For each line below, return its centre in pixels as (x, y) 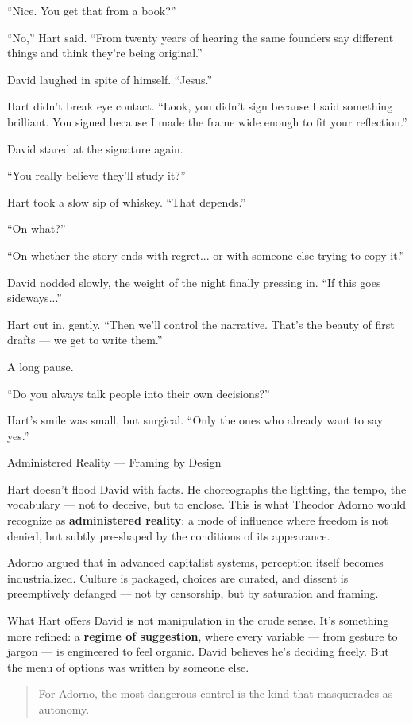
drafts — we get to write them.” (85, 340)
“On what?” (37, 228)
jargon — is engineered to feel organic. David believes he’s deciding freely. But (198, 651)
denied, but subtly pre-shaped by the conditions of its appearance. (169, 535)
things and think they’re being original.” (105, 53)
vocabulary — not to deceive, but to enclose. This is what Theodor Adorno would (207, 504)
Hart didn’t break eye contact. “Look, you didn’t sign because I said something (200, 106)
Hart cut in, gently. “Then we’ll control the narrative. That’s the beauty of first (201, 324)
